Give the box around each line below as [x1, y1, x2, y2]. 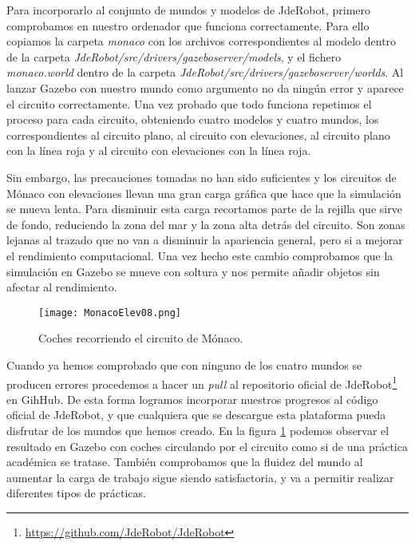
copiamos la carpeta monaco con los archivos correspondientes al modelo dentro [6, 33, 397, 49]
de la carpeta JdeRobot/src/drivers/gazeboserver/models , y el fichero [6, 48, 342, 65]
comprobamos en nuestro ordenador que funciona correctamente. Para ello [6, 17, 370, 34]
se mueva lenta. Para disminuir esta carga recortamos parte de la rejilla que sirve [6, 200, 402, 217]
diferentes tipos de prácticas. [6, 485, 146, 501]
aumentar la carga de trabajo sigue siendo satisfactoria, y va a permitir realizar [6, 469, 394, 485]
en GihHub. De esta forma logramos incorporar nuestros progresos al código [6, 390, 378, 407]
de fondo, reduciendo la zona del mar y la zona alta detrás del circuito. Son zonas [6, 216, 405, 232]
